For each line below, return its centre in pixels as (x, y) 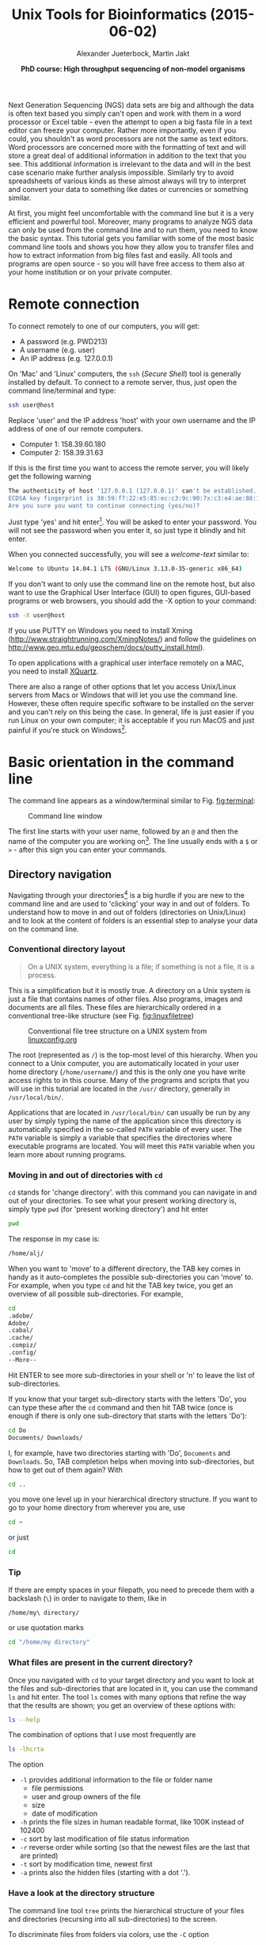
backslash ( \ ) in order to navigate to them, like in (87, 1598)
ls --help (25, 1720)
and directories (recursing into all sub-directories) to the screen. (113, 1919)
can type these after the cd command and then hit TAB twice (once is (121, 1407)
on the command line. (44, 929)
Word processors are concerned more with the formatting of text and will (127, 147)
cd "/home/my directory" (49, 1642)
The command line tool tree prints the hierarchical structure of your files (126, 1910)
